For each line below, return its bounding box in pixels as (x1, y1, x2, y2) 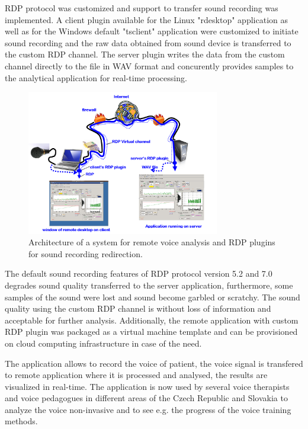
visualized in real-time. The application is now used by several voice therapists (5, 380, 290, 392)
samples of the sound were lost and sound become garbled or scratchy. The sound (5, 290, 300, 303)
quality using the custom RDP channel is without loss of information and (5, 302, 271, 315)
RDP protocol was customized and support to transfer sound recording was (5, 2, 278, 14)
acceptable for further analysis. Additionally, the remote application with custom (5, 313, 299, 326)
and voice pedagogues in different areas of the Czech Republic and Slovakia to (5, 392, 288, 404)
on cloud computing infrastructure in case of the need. (5, 337, 202, 349)
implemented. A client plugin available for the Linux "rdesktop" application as (5, 13, 288, 25)
